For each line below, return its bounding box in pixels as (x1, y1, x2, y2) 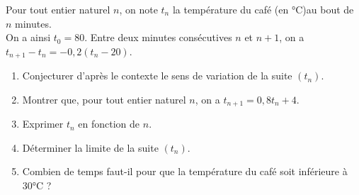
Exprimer (22, 116, 64, 131)
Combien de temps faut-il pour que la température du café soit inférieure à (22, 164, 348, 179)
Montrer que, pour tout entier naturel (22, 91, 186, 106)
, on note (119, 2, 158, 16)
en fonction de (78, 116, 140, 131)
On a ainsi (6, 30, 51, 45)
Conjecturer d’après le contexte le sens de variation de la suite (22, 68, 292, 83)
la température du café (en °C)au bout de (172, 2, 354, 16)
